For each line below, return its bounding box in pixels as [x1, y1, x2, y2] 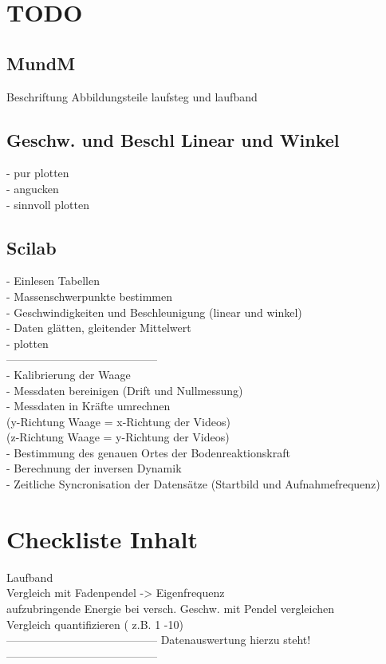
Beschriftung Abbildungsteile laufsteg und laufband [6, 88, 258, 105]
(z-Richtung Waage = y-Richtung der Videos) [6, 429, 230, 445]
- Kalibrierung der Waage [6, 366, 131, 382]
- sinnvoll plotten [6, 196, 89, 212]
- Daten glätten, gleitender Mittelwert [6, 319, 191, 336]
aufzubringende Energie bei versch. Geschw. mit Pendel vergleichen [6, 599, 335, 616]
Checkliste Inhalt [6, 522, 198, 555]
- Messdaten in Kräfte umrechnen [6, 397, 171, 414]
